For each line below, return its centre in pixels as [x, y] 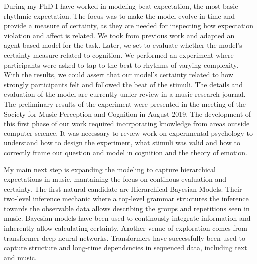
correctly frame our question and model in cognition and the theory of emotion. [126, 152]
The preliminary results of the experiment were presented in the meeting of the [125, 103]
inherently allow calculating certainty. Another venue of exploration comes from [126, 228]
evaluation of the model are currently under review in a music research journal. [125, 94]
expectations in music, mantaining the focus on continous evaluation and [115, 179]
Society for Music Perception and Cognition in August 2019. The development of [128, 113]
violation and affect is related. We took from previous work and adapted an [119, 35]
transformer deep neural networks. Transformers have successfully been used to [125, 237]
